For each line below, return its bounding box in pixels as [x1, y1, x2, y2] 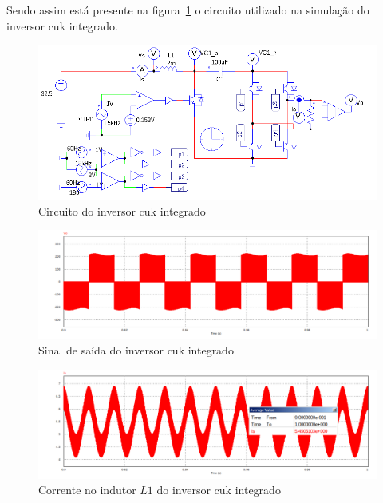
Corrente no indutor [38, 481, 136, 498]
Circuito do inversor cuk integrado [38, 202, 206, 219]
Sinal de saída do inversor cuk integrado [38, 342, 234, 358]
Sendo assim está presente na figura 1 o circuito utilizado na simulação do [6, 2, 369, 18]
